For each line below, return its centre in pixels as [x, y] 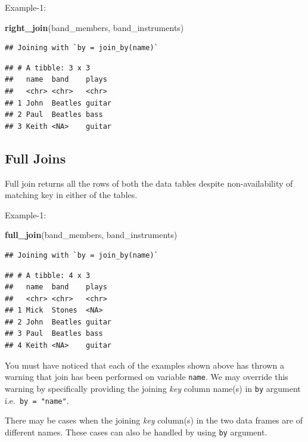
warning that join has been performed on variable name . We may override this [147, 377]
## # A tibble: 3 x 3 [48, 68]
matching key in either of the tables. [71, 195]
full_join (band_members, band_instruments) [91, 235]
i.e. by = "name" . [37, 400]
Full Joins [35, 158]
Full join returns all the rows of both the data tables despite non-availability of [149, 183]
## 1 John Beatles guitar [58, 103]
